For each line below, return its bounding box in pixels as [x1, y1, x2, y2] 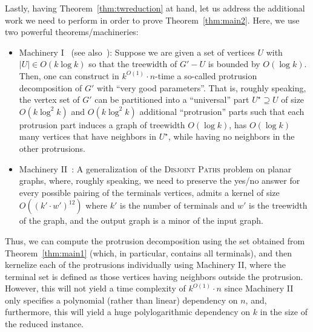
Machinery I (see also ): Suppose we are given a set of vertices [19, 45, 255, 58]
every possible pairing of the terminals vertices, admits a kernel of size [19, 186, 280, 198]
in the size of [260, 305, 308, 318]
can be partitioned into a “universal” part [94, 93, 249, 106]
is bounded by [208, 57, 260, 70]
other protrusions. [19, 142, 85, 154]
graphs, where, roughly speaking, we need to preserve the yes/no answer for [19, 174, 300, 187]
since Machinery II [224, 282, 294, 295]
